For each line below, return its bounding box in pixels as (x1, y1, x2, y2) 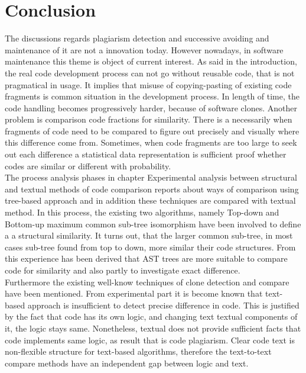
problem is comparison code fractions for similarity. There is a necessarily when (5, 113, 292, 126)
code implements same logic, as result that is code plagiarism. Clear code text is (5, 333, 295, 346)
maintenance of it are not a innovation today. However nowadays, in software (5, 43, 284, 56)
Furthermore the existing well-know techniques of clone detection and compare (5, 275, 289, 288)
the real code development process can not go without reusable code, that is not (5, 66, 295, 79)
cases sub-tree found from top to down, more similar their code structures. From (5, 240, 296, 253)
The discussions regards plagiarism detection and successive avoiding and (5, 32, 269, 44)
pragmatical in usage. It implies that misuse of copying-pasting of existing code (5, 78, 292, 91)
